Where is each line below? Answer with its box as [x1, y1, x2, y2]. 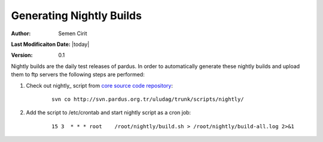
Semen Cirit [58, 30, 87, 37]
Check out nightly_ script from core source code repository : [26, 82, 173, 89]
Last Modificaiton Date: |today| [11, 41, 90, 48]
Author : [11, 30, 31, 37]
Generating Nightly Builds [11, 9, 142, 22]
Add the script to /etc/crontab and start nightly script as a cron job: [26, 109, 191, 116]
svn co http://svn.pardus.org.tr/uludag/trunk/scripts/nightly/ [51, 95, 245, 103]
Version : [11, 51, 33, 59]
